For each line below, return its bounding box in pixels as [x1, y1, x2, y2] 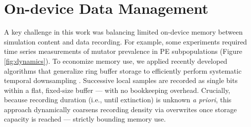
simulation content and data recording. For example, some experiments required [4, 36, 247, 46]
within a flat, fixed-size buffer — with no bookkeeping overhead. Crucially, [4, 85, 231, 95]
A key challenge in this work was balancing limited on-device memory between [4, 27, 243, 37]
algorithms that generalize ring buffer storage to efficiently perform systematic [4, 65, 242, 76]
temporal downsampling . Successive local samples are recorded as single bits [4, 75, 238, 85]
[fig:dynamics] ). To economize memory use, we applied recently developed [4, 55, 228, 66]
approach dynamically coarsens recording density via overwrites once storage [4, 104, 237, 114]
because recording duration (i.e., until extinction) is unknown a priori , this [4, 94, 232, 105]
